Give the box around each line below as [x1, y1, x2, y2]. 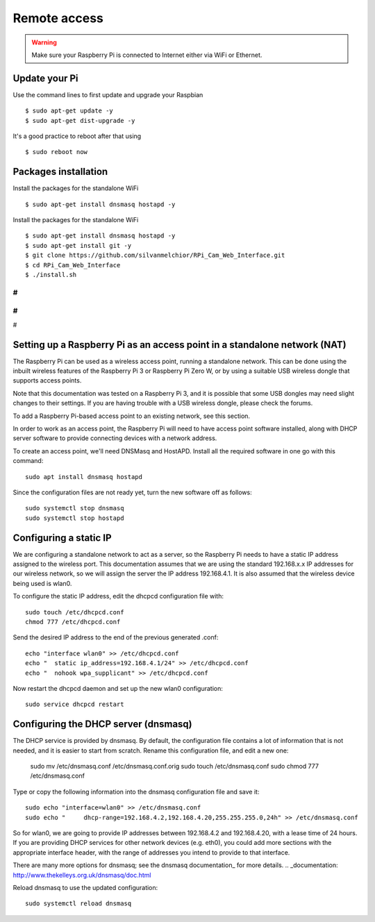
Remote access [12, 10, 103, 26]
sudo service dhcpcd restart [25, 701, 124, 708]
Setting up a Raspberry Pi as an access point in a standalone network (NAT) [12, 339, 347, 351]
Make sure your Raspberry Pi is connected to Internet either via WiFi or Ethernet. [31, 51, 262, 59]
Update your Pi [12, 72, 79, 84]
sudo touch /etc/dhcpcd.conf [25, 608, 124, 616]
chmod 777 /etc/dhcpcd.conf [25, 618, 121, 626]
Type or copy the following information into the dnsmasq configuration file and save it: [12, 787, 260, 796]
